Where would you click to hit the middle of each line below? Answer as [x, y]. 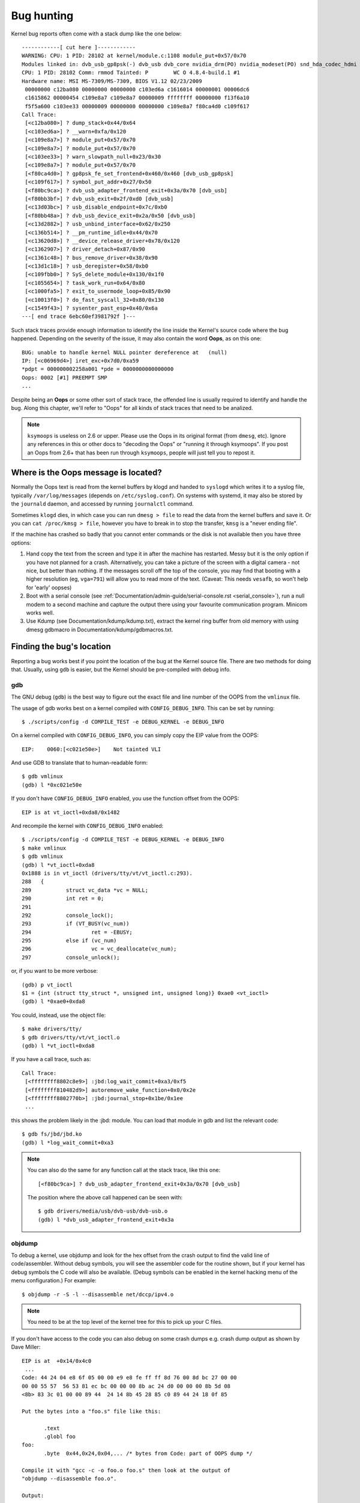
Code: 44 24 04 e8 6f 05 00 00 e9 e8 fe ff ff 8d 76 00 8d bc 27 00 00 [129, 1378]
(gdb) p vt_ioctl [47, 985]
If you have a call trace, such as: [51, 1059]
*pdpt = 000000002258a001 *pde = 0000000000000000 [98, 369]
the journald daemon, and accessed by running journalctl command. [103, 504]
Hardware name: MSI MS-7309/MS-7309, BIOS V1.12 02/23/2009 [112, 81]
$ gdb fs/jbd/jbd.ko [52, 1134]
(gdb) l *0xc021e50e [52, 785]
